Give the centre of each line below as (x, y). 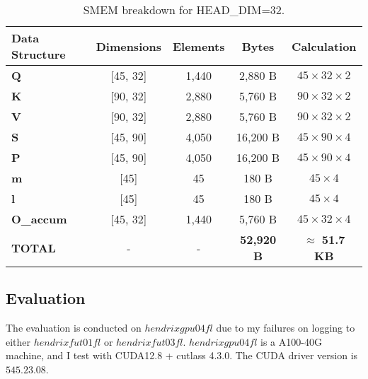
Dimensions (128, 46)
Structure (39, 54)
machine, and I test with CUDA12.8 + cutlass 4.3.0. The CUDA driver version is (182, 355)
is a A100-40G (291, 341)
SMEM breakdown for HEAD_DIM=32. (184, 10)
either (18, 341)
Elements (199, 46)
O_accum (39, 219)
